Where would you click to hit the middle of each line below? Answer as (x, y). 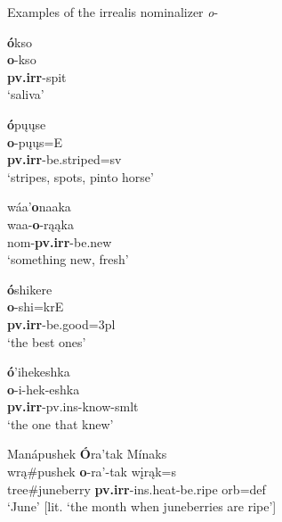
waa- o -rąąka (40, 224)
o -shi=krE (36, 307)
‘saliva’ (26, 94)
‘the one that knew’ (60, 423)
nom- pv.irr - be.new (60, 241)
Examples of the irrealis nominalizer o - (113, 12)
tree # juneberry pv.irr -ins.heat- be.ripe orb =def (137, 489)
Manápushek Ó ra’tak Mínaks (87, 454)
